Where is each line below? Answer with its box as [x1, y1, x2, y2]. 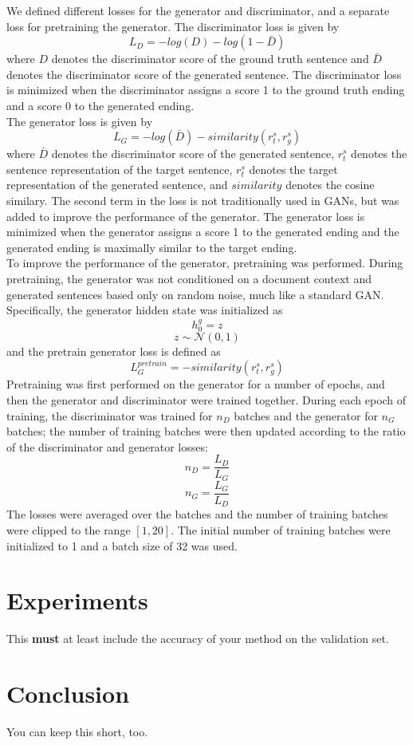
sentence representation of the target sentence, [6, 160, 233, 177]
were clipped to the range [6, 521, 131, 538]
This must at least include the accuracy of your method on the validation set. [6, 630, 389, 647]
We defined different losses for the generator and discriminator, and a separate [6, 2, 390, 18]
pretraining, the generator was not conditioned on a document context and [6, 270, 372, 286]
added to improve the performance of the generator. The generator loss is [6, 207, 365, 224]
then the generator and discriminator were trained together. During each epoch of [6, 391, 407, 408]
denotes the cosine [285, 176, 375, 193]
